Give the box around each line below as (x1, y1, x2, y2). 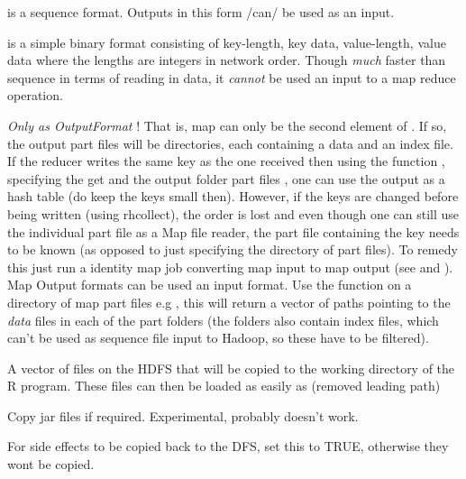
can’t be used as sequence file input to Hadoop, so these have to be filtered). (7, 328, 429, 347)
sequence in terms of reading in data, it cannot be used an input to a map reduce (7, 68, 456, 87)
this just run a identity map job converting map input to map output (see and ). (7, 257, 453, 276)
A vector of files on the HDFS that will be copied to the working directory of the (7, 358, 455, 377)
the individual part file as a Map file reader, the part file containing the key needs (7, 222, 460, 241)
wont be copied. (7, 455, 95, 474)
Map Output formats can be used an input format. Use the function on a (7, 275, 412, 294)
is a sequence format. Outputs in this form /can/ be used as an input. (7, 3, 395, 21)
